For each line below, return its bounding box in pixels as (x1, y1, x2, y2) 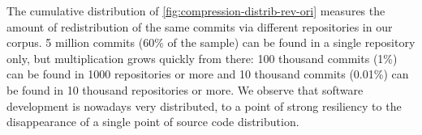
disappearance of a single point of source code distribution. (6, 113, 299, 130)
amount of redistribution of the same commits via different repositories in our (6, 18, 393, 35)
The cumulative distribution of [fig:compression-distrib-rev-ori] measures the (6, 2, 385, 19)
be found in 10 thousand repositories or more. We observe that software (6, 81, 364, 98)
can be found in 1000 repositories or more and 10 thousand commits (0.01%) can (6, 65, 409, 82)
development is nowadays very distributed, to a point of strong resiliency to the (6, 97, 402, 114)
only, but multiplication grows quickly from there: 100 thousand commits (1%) (6, 49, 398, 66)
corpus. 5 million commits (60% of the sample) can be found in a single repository (6, 34, 416, 51)
